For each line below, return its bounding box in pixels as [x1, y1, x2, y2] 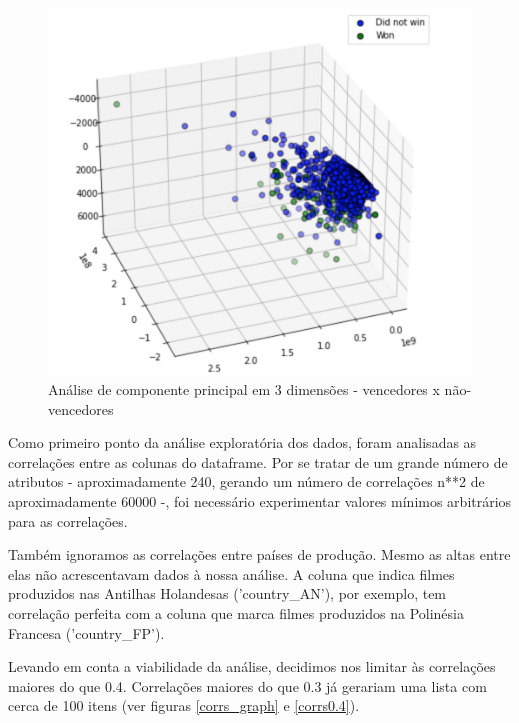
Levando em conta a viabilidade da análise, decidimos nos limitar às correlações [8, 656, 496, 677]
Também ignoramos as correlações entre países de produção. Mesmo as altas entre [8, 544, 511, 565]
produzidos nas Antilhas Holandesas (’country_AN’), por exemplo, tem [8, 583, 447, 604]
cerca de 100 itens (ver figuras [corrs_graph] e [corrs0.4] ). [8, 695, 360, 716]
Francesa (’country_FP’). [8, 622, 165, 643]
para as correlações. [8, 510, 128, 531]
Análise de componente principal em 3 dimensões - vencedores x [48, 379, 440, 400]
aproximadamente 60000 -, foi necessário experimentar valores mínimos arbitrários [8, 491, 512, 512]
